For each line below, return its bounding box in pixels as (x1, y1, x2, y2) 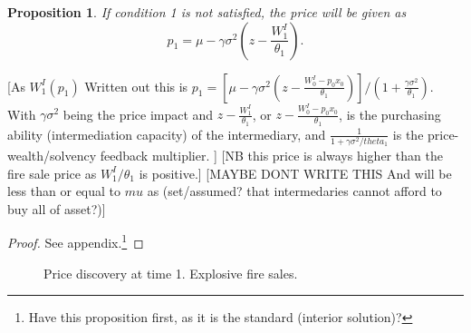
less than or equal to (7, 181, 121, 201)
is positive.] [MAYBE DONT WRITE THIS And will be (139, 163, 452, 182)
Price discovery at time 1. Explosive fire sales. (43, 263, 298, 282)
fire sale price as (7, 163, 97, 182)
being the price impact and (62, 104, 214, 123)
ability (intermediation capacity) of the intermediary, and (7, 124, 326, 143)
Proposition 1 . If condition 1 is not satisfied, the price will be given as (7, 3, 407, 21)
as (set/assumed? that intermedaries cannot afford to (147, 181, 442, 201)
